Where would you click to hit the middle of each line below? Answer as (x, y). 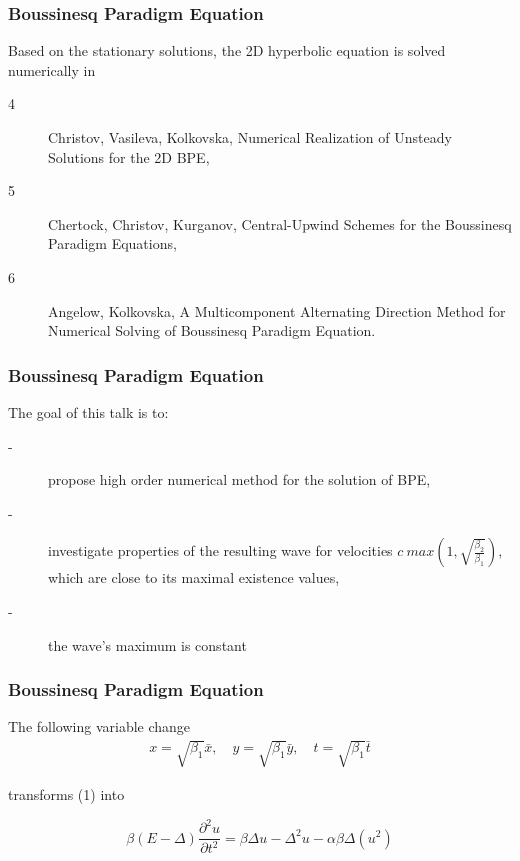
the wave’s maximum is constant (147, 644)
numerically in (52, 69)
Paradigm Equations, (112, 243)
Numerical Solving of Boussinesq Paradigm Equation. (212, 330)
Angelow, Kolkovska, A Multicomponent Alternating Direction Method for (277, 310)
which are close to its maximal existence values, (194, 577)
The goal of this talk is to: (88, 411)
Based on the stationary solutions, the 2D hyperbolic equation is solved (227, 50)
